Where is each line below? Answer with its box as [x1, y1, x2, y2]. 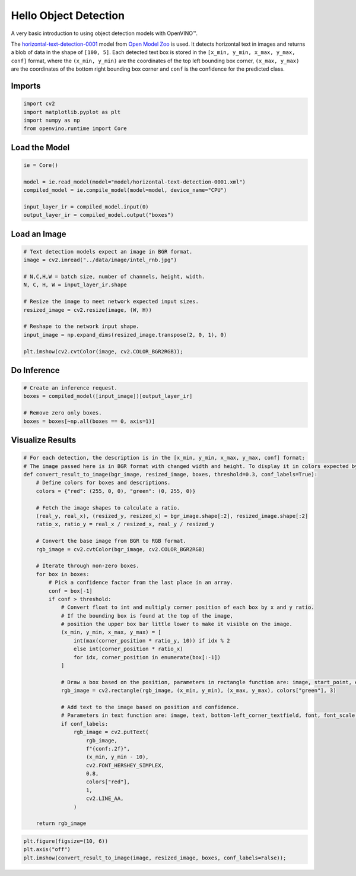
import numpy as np [23, 116, 80, 124]
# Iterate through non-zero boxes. [36, 562, 139, 570]
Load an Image [11, 229, 66, 239]
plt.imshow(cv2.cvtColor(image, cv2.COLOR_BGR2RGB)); [23, 348, 183, 355]
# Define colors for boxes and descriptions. [36, 479, 171, 486]
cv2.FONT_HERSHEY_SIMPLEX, [86, 762, 164, 769]
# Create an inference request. [23, 385, 118, 391]
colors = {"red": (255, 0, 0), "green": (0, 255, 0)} [36, 488, 196, 494]
